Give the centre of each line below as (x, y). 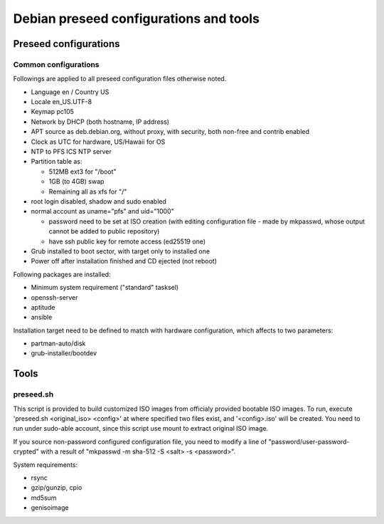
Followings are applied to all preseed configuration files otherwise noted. (120, 79)
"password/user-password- (309, 441)
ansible (42, 318)
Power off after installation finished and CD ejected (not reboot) (124, 261)
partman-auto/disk (58, 344)
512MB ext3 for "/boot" (82, 172)
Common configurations (56, 64)
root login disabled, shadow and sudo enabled (99, 201)
